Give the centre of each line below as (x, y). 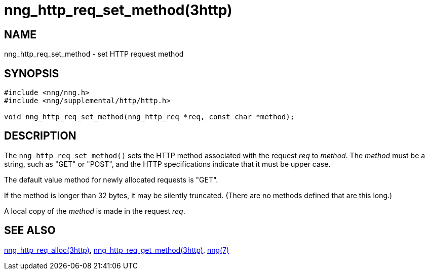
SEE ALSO (30, 231)
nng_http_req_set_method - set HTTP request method (94, 54)
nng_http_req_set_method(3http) (118, 10)
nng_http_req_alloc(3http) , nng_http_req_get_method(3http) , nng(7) (117, 250)
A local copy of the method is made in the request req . (95, 211)
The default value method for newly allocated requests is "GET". (111, 179)
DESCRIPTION (40, 136)
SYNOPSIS (32, 73)
